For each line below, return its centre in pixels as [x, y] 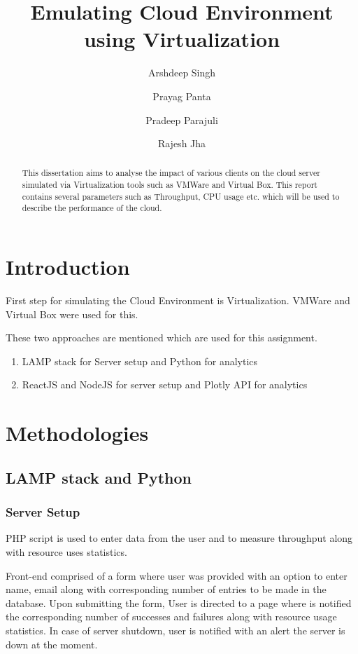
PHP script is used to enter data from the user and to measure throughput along [179, 538]
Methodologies [77, 433]
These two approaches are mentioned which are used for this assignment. [162, 338]
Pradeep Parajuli [182, 120]
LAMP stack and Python [99, 477]
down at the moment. [52, 644]
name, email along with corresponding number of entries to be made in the [166, 589]
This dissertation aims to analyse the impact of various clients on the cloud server [171, 173]
